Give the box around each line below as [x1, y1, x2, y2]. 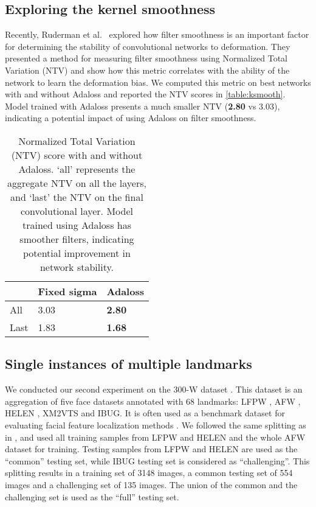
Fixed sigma [38, 284, 97, 298]
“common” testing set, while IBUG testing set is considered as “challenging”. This [5, 454, 310, 467]
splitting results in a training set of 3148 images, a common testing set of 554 [5, 466, 293, 479]
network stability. [39, 259, 114, 274]
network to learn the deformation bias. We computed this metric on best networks [5, 75, 311, 88]
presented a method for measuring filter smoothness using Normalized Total [5, 52, 287, 65]
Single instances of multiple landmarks [5, 354, 252, 373]
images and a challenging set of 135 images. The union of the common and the [5, 478, 298, 491]
